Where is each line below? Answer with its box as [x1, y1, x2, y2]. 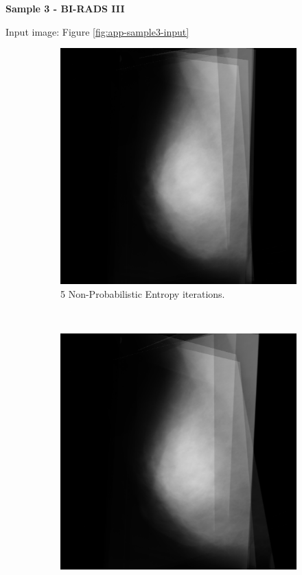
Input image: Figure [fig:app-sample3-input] [5, 24, 189, 38]
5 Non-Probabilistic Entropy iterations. [60, 286, 225, 301]
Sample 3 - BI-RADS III [5, 1, 125, 15]
